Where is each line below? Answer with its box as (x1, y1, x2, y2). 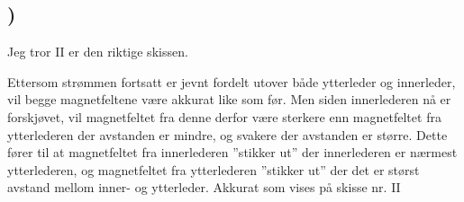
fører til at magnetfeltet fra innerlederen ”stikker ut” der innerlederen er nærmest (7, 143, 458, 162)
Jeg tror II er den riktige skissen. (7, 42, 188, 61)
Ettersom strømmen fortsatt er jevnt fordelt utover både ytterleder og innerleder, (7, 72, 456, 91)
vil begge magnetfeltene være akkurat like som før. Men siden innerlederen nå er (7, 90, 451, 109)
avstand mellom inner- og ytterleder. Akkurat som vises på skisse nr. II (7, 178, 401, 197)
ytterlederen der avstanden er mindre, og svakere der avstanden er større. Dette (7, 125, 448, 144)
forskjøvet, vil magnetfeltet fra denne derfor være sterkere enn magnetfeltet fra (7, 107, 441, 126)
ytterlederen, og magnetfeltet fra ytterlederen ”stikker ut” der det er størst (7, 160, 420, 179)
